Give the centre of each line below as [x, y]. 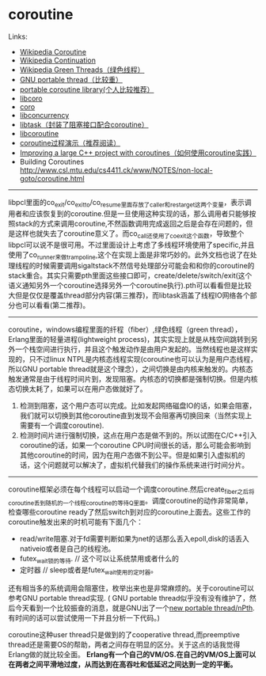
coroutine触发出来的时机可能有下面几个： [76, 522]
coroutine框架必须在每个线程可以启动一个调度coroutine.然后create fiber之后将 [131, 490]
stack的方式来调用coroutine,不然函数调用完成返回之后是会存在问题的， [131, 223]
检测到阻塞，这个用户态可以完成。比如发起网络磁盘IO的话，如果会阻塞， [138, 406]
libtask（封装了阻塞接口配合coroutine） [84, 124]
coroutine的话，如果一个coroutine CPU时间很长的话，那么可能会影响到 [135, 446]
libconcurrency [44, 115]
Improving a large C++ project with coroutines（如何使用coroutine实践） [138, 153]
